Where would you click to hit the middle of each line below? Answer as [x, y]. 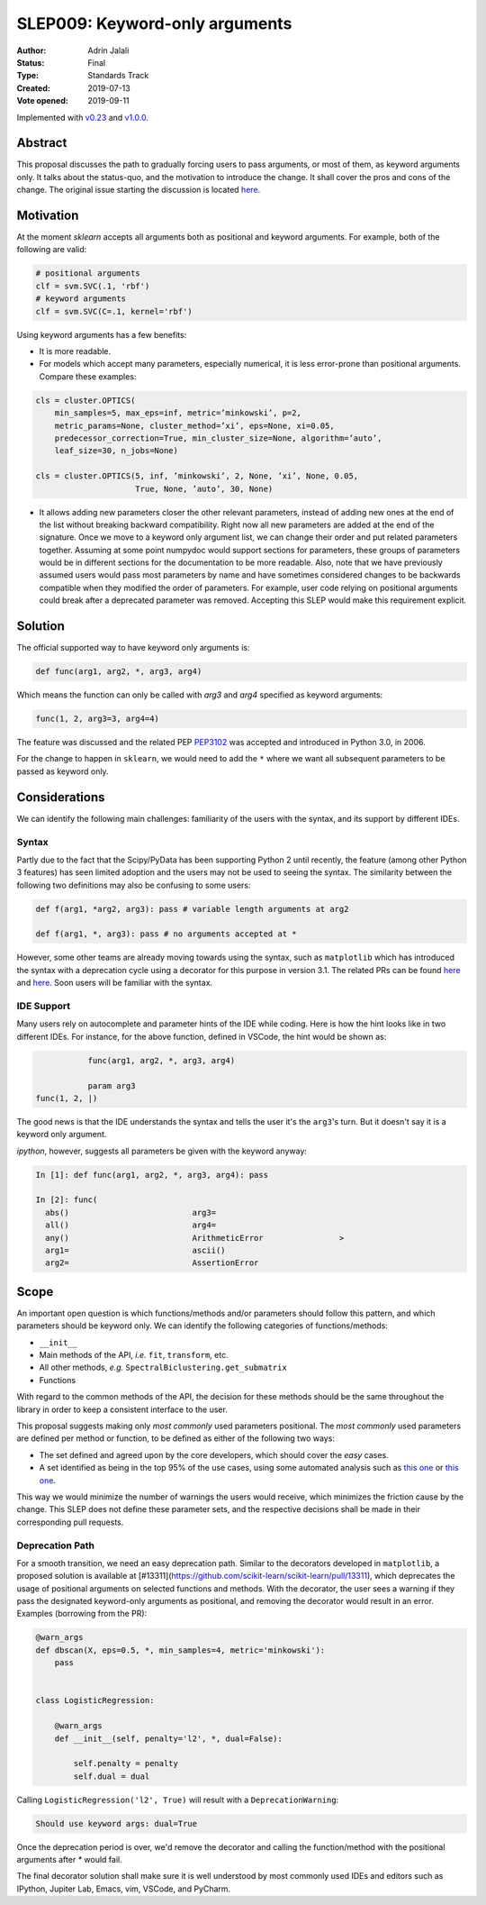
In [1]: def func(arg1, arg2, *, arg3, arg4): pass [152, 1175]
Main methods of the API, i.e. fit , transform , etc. [134, 1355]
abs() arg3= [130, 1212]
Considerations [61, 797]
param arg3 [112, 1085]
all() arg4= [130, 1225]
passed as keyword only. [63, 771]
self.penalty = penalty [126, 1764]
